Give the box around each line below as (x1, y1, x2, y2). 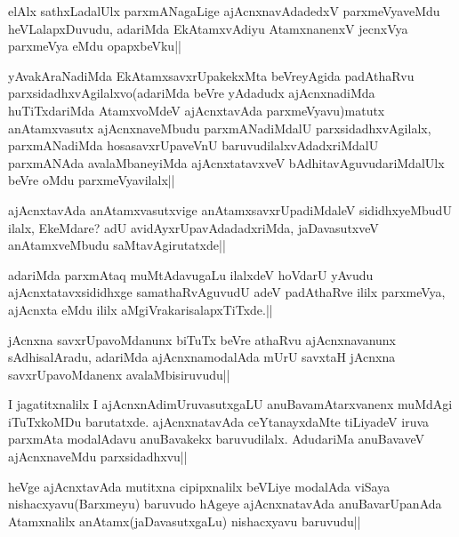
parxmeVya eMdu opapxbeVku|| (8, 36, 181, 55)
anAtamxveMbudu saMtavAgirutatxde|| (8, 236, 226, 254)
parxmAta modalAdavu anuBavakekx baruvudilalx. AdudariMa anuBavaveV (8, 429, 425, 448)
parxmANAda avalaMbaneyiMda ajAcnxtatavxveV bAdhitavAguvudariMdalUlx (8, 153, 445, 172)
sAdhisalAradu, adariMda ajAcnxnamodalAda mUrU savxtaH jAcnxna (8, 348, 396, 366)
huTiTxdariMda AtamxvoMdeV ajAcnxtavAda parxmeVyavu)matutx (8, 100, 385, 119)
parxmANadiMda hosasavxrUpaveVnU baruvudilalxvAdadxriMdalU (8, 136, 379, 155)
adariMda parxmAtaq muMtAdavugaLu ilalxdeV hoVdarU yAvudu (8, 265, 374, 284)
